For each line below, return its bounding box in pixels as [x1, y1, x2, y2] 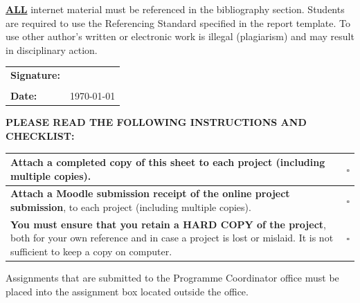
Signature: [10, 68, 60, 82]
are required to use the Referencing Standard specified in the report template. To [6, 15, 351, 30]
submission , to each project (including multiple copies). [10, 200, 251, 214]
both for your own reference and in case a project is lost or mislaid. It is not [10, 230, 334, 245]
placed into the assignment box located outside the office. [6, 284, 249, 298]
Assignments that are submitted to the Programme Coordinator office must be [6, 270, 339, 285]
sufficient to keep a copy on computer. [10, 244, 172, 259]
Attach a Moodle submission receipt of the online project [10, 186, 290, 201]
